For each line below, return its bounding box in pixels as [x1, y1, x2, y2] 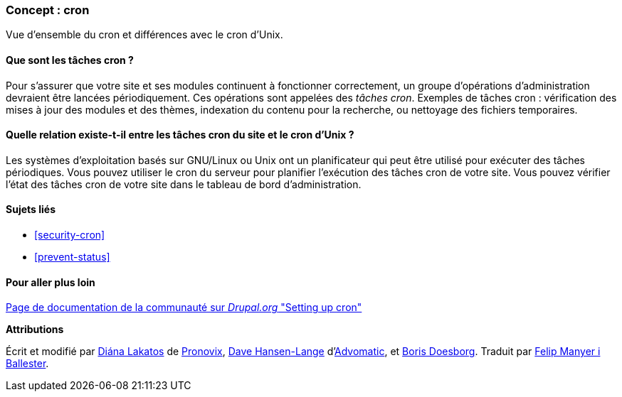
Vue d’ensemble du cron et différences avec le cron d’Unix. [6, 28, 283, 41]
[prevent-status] [34, 251, 110, 263]
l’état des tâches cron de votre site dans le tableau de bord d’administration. [6, 178, 362, 190]
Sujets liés [6, 203, 56, 216]
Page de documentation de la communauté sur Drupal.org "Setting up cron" [6, 301, 362, 314]
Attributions [6, 323, 64, 336]
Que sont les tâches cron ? [6, 53, 134, 66]
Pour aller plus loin [6, 276, 95, 288]
